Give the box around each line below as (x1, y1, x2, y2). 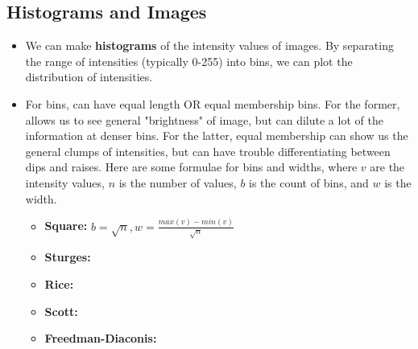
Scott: (44, 302, 78, 319)
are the (370, 158, 405, 175)
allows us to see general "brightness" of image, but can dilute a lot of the (25, 111, 383, 128)
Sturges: (44, 248, 91, 265)
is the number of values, (118, 174, 237, 191)
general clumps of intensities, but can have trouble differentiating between (25, 142, 391, 159)
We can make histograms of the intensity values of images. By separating (25, 37, 394, 54)
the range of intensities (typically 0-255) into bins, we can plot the (25, 52, 353, 69)
